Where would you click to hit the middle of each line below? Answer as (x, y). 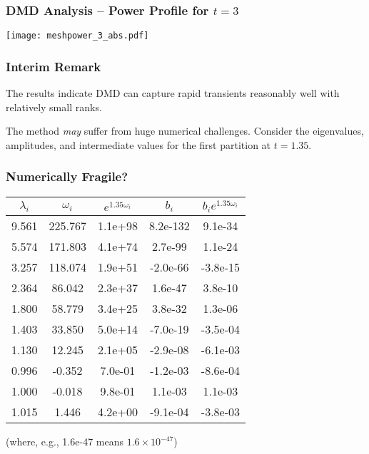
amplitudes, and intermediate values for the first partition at (138, 144)
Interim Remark (54, 66)
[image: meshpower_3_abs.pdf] (77, 36)
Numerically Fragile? (67, 176)
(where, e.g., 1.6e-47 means (65, 442)
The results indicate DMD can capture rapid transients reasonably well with (173, 93)
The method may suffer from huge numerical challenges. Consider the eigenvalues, (185, 131)
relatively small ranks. (54, 107)
